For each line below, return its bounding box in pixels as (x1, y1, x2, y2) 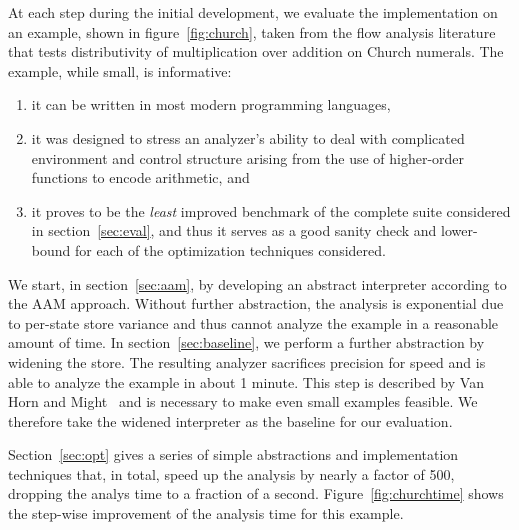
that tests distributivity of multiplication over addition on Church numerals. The (8, 41, 504, 62)
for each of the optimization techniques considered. (74, 239, 386, 260)
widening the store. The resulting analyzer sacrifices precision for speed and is (8, 351, 486, 372)
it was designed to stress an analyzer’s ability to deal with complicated (31, 127, 465, 148)
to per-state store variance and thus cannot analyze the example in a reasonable (8, 312, 499, 333)
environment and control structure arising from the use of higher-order (31, 147, 465, 168)
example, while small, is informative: (8, 60, 232, 81)
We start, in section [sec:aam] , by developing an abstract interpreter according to (8, 273, 507, 294)
